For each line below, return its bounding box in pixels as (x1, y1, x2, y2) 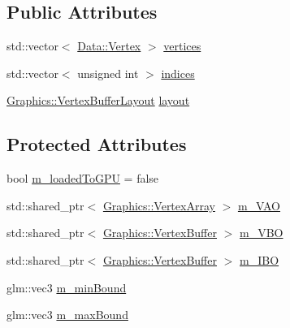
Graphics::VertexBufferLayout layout (6, 92, 190, 109)
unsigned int (77, 64, 139, 81)
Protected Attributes (6, 132, 187, 157)
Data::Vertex (77, 37, 141, 54)
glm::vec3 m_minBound (6, 278, 127, 296)
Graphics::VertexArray (102, 196, 215, 214)
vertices (163, 37, 201, 54)
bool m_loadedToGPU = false (6, 170, 159, 187)
